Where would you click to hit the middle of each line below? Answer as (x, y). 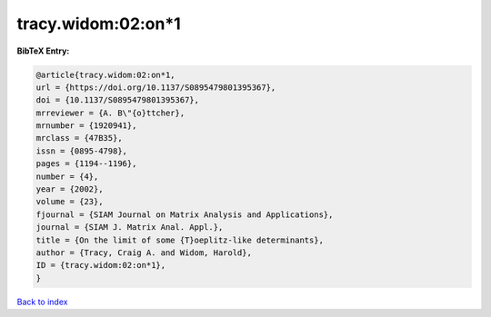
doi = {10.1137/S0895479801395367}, (118, 100)
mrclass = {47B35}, (79, 138)
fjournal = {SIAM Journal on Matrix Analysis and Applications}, (185, 214)
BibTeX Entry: (43, 51)
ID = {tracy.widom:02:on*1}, (101, 265)
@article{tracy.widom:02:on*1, (106, 74)
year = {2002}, (70, 189)
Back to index (42, 302)
